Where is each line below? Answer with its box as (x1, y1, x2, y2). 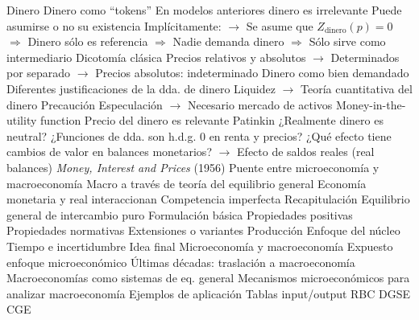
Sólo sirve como (309, 33, 386, 50)
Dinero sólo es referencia (27, 33, 148, 50)
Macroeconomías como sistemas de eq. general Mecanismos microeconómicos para (6, 269, 410, 286)
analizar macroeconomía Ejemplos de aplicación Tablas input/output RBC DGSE (6, 285, 411, 302)
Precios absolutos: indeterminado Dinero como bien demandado (95, 64, 409, 81)
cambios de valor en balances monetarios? (6, 143, 212, 160)
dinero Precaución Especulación (6, 96, 163, 113)
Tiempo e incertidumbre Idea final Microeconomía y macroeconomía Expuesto (6, 237, 393, 254)
